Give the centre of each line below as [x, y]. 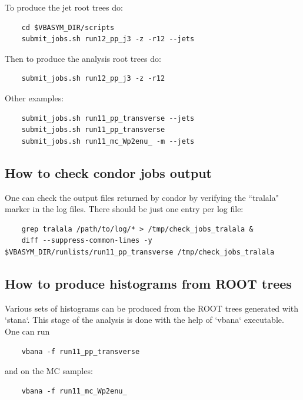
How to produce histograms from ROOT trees [148, 283]
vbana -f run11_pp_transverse [81, 351]
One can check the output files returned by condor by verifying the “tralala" [142, 197]
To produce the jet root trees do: [64, 7]
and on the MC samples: [49, 371]
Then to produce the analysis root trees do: [83, 58]
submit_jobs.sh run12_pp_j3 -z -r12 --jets [108, 39]
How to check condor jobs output [108, 172]
